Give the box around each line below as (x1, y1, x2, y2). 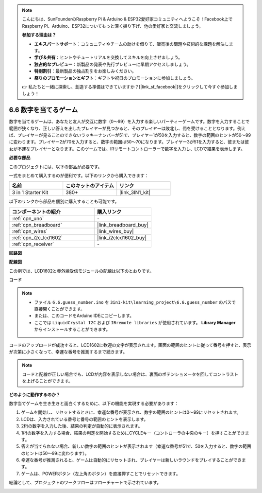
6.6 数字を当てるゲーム (9, 106, 78, 114)
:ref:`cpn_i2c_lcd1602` (12, 234, 63, 241)
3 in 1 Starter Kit (12, 189, 49, 196)
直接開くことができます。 (34, 306, 85, 312)
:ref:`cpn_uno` (12, 215, 44, 222)
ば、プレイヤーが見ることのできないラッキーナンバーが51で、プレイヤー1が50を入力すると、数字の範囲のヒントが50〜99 (9, 132, 251, 138)
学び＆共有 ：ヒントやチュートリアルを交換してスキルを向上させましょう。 (34, 54, 183, 60)
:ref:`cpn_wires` (12, 228, 48, 234)
